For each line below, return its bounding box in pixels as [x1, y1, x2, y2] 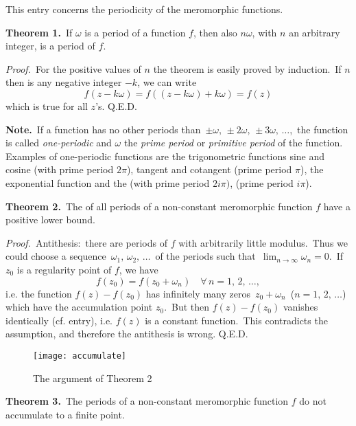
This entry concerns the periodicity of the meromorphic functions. [5, 2, 283, 16]
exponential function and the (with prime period [5, 175, 210, 190]
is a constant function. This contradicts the [145, 313, 328, 327]
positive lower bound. [5, 212, 95, 227]
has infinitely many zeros [145, 286, 250, 300]
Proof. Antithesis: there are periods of [5, 235, 167, 249]
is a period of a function [84, 25, 186, 39]
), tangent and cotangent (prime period [126, 162, 292, 177]
